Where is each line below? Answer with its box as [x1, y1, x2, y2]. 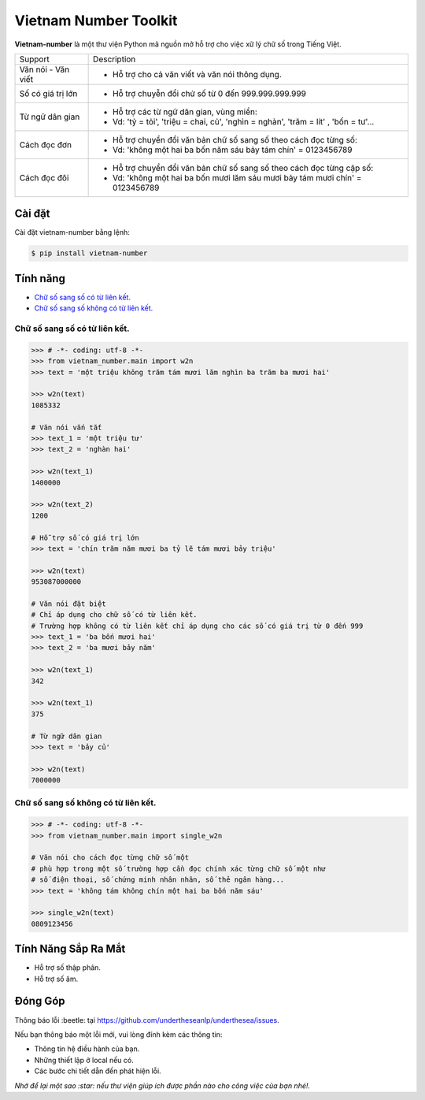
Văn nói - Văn [19, 64, 70, 75]
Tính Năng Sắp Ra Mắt [14, 942, 126, 956]
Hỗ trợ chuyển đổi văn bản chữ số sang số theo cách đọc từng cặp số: [113, 162, 374, 173]
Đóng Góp [14, 994, 66, 1008]
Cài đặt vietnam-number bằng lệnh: [14, 228, 130, 237]
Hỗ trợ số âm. [34, 974, 79, 983]
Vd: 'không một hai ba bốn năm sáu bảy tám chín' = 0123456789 [113, 144, 353, 155]
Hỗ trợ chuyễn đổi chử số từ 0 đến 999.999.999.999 [113, 87, 307, 98]
